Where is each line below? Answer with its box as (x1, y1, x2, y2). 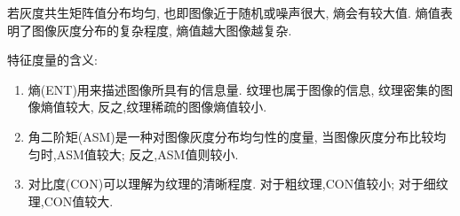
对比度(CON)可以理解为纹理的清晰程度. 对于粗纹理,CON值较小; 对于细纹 (28, 174, 448, 193)
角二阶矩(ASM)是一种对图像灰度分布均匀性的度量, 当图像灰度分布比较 (28, 127, 434, 145)
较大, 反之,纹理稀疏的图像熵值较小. (65, 97, 267, 116)
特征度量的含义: (7, 50, 98, 69)
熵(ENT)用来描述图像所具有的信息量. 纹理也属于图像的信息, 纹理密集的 (28, 80, 440, 98)
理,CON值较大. (28, 191, 114, 210)
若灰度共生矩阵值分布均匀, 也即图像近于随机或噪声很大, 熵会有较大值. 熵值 (7, 4, 440, 21)
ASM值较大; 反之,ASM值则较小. (56, 144, 239, 163)
